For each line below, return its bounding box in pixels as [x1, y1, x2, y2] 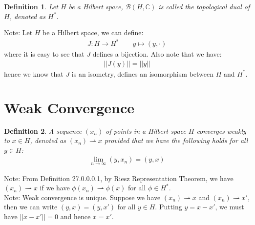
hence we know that [4, 68, 64, 79]
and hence [60, 211, 91, 222]
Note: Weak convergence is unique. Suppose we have [4, 192, 161, 202]
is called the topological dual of [158, 1, 250, 11]
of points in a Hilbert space [106, 125, 186, 136]
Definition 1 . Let [4, 1, 58, 11]
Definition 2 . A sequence [4, 125, 82, 136]
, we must [215, 202, 244, 212]
